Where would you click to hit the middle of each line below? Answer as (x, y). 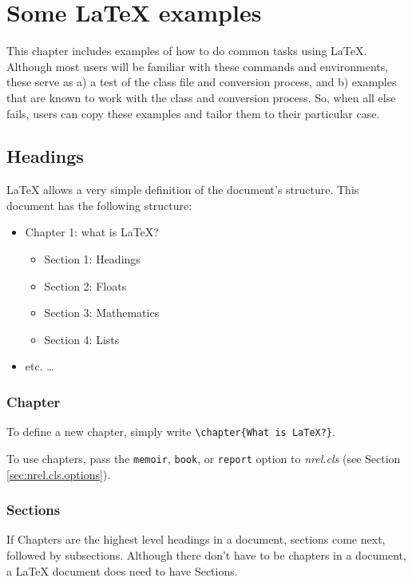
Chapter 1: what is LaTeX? (92, 232)
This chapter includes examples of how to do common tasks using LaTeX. (187, 51)
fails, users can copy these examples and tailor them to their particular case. (193, 113)
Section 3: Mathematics (102, 313)
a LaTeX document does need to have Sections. (122, 570)
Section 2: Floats (85, 285)
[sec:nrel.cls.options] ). (59, 474)
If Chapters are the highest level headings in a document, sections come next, (196, 539)
